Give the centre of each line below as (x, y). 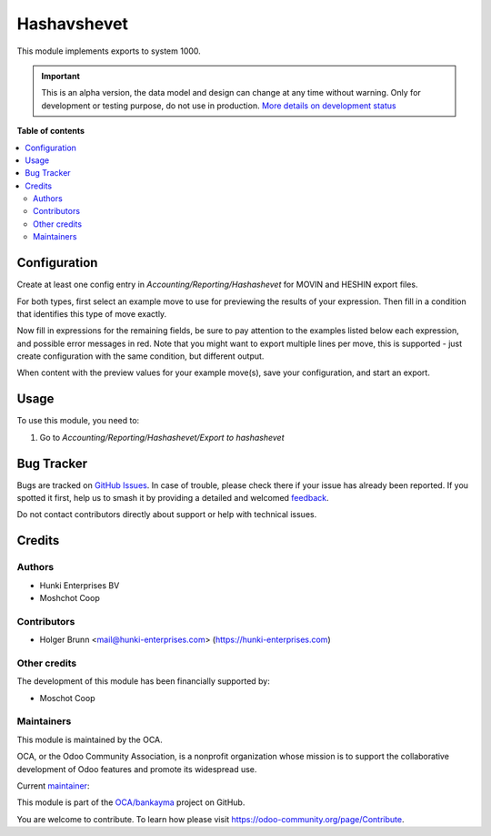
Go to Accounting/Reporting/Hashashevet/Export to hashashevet (162, 437)
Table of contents (51, 131)
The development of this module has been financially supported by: (143, 681)
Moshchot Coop (70, 598)
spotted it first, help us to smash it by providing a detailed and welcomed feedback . (173, 498)
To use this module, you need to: (78, 421)
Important (61, 76)
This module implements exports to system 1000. (109, 51)
